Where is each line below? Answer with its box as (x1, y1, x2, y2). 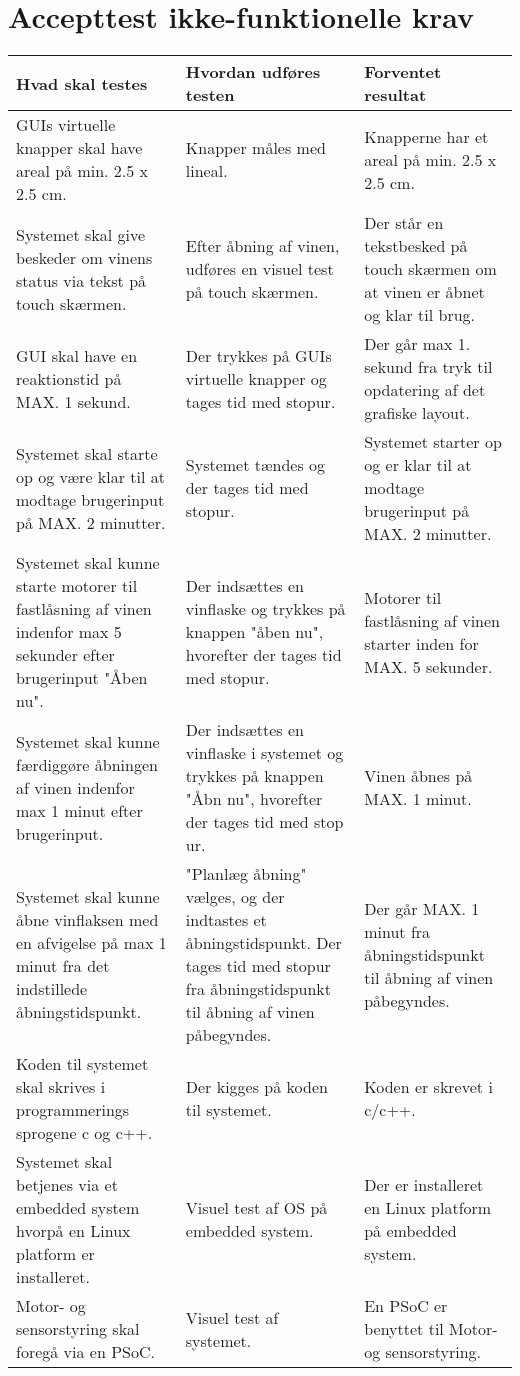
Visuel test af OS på (185, 1196, 328, 1220)
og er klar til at (364, 453, 472, 477)
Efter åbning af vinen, (185, 234, 340, 258)
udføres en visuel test (185, 257, 334, 281)
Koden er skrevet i (364, 1075, 493, 1099)
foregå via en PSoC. (16, 1340, 155, 1364)
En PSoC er (364, 1294, 448, 1318)
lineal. (185, 159, 228, 183)
